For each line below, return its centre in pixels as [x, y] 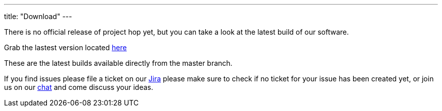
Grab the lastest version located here [66, 47]
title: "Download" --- [38, 16]
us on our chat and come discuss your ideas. [79, 87]
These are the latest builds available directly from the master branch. [118, 63]
